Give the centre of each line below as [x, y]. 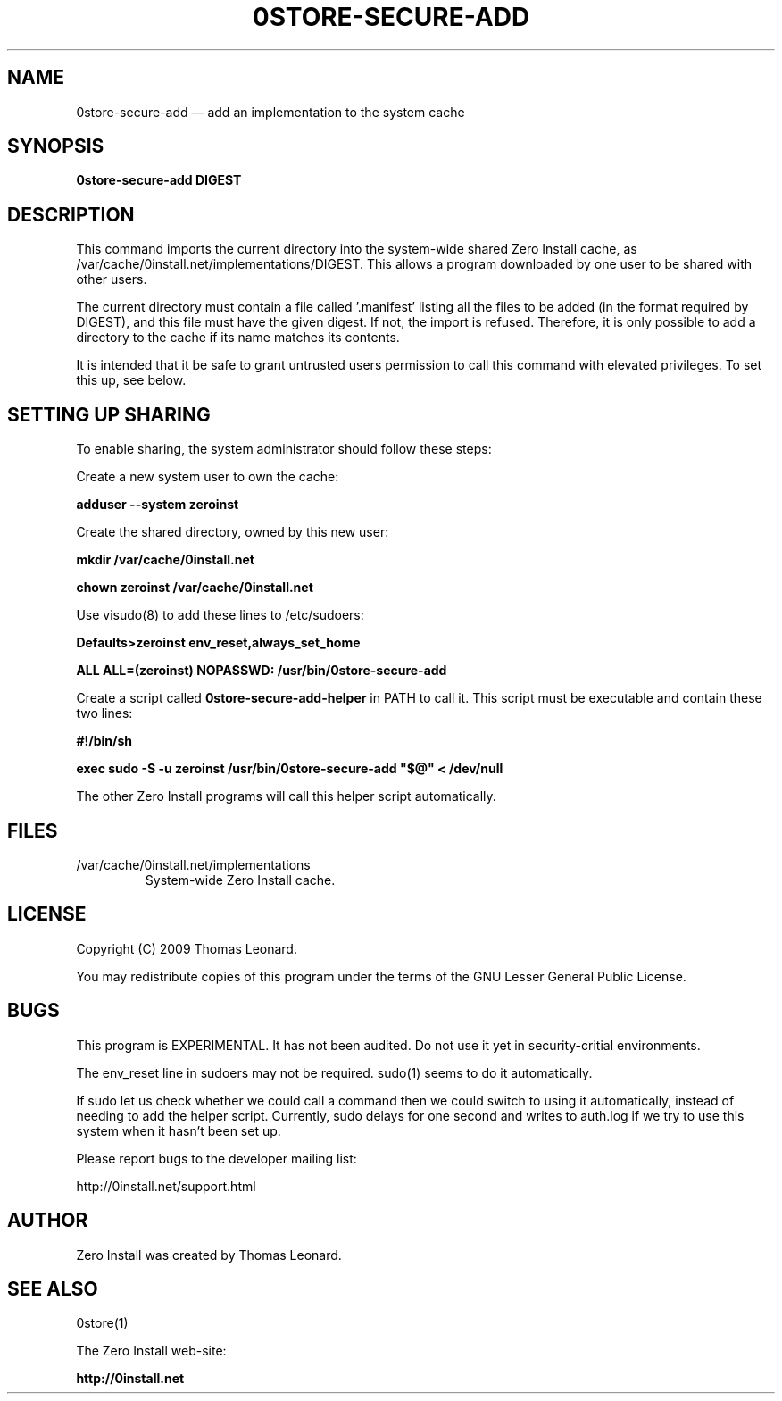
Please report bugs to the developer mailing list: [216, 1158]
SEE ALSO [53, 1288]
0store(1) [102, 1323]
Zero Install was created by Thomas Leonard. [209, 1255]
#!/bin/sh [104, 741]
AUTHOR [48, 1221]
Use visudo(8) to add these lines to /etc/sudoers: [220, 615]
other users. [112, 279]
